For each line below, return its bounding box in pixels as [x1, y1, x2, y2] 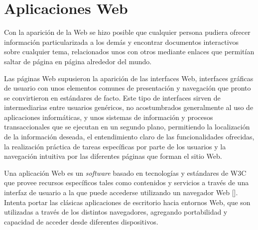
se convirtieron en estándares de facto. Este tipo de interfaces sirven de [4, 92, 221, 103]
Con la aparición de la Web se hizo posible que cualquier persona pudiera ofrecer [4, 27, 251, 37]
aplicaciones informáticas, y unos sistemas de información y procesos [4, 112, 213, 122]
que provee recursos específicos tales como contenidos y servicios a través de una [4, 177, 249, 188]
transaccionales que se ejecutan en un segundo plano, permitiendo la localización [4, 121, 250, 132]
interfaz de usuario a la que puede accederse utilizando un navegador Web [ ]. [4, 187, 238, 198]
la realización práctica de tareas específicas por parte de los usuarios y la [4, 141, 226, 151]
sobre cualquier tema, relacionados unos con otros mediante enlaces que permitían [4, 46, 255, 57]
